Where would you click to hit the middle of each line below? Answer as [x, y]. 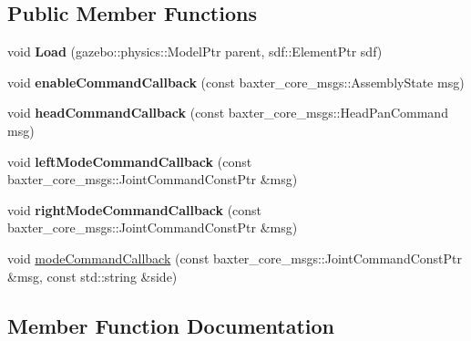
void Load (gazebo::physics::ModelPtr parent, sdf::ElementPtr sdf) [195, 52]
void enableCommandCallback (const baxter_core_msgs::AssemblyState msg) [236, 82]
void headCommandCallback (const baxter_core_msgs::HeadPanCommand [228, 113]
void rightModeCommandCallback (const [135, 209]
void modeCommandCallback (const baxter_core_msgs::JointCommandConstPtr [235, 258]
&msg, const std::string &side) [92, 276]
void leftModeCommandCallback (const [130, 161]
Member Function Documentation [171, 325]
